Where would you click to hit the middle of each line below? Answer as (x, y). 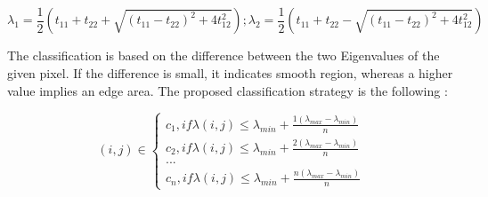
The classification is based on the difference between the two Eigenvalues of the (224, 55)
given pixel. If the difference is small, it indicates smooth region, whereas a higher (230, 73)
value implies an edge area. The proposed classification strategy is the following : (228, 90)
